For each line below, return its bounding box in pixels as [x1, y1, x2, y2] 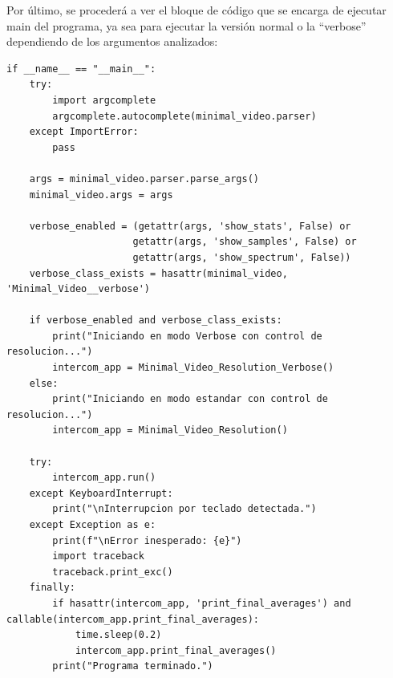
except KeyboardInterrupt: [29, 487, 173, 499]
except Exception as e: [29, 519, 156, 530]
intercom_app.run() [52, 472, 156, 484]
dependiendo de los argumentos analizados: [6, 33, 218, 50]
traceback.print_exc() [52, 566, 173, 578]
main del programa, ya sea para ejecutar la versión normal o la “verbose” [6, 17, 367, 34]
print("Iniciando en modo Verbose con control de [52, 330, 322, 342]
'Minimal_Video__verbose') [6, 283, 150, 295]
